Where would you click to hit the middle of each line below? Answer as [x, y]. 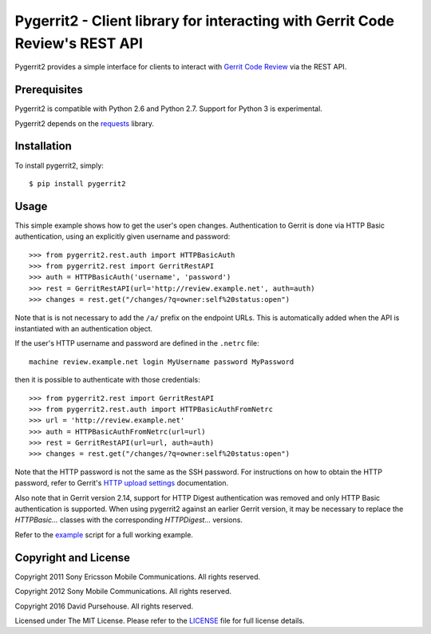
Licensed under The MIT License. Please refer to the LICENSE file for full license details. [160, 620]
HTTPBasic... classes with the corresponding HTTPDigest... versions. [129, 520]
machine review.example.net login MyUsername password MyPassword [162, 362]
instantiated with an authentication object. [84, 328]
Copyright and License [73, 558]
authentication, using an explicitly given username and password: [123, 236]
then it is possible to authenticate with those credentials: [108, 380]
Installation [43, 147]
